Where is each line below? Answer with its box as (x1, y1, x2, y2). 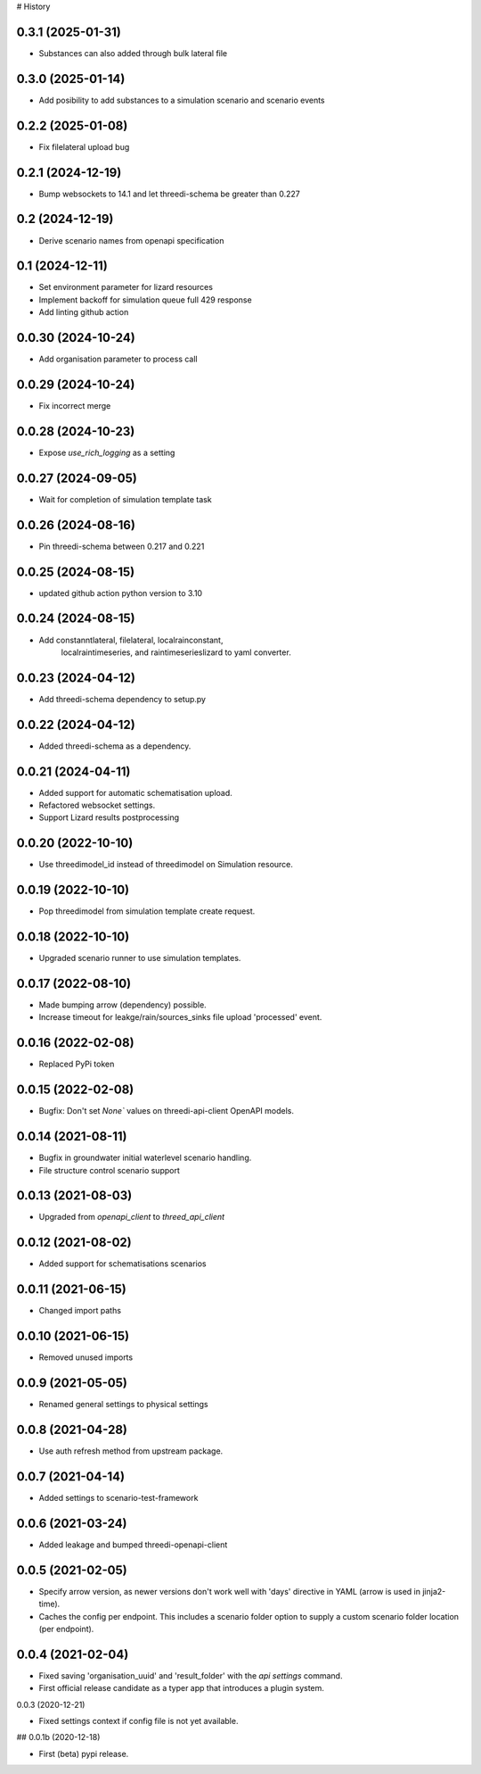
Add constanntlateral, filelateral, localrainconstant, (38, 634, 224, 645)
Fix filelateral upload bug (38, 141, 130, 152)
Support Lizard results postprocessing (38, 812, 180, 823)
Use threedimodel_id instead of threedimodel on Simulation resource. (38, 859, 294, 870)
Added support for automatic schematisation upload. (38, 787, 233, 798)
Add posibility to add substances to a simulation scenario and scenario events (38, 95, 325, 105)
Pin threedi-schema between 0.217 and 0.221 (38, 541, 205, 551)
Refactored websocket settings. (38, 800, 156, 811)
